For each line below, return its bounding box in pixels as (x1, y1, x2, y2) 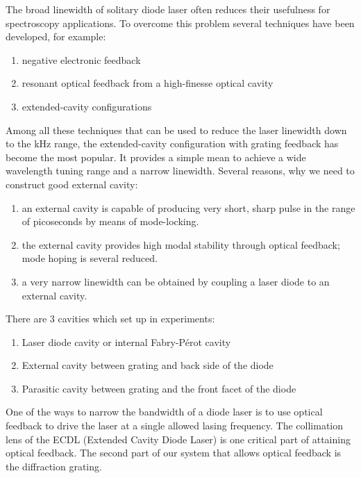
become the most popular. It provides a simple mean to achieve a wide (6, 149, 306, 164)
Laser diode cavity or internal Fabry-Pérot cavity (22, 334, 231, 349)
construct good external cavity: (6, 176, 138, 191)
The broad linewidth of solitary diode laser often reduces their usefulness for (6, 2, 330, 16)
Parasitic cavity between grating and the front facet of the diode (22, 381, 296, 395)
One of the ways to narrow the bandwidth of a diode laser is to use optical (6, 404, 323, 419)
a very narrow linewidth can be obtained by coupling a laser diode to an (22, 274, 330, 288)
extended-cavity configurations (22, 99, 152, 113)
